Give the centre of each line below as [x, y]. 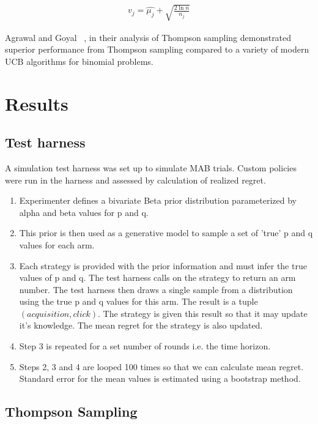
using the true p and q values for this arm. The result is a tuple [139, 301]
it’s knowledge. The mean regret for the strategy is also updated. [141, 325]
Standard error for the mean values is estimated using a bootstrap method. [160, 378]
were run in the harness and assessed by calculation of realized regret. [135, 180]
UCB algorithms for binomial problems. [79, 61]
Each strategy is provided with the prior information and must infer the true [163, 265]
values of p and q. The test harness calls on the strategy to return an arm [157, 277]
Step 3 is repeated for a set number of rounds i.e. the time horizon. [145, 346]
